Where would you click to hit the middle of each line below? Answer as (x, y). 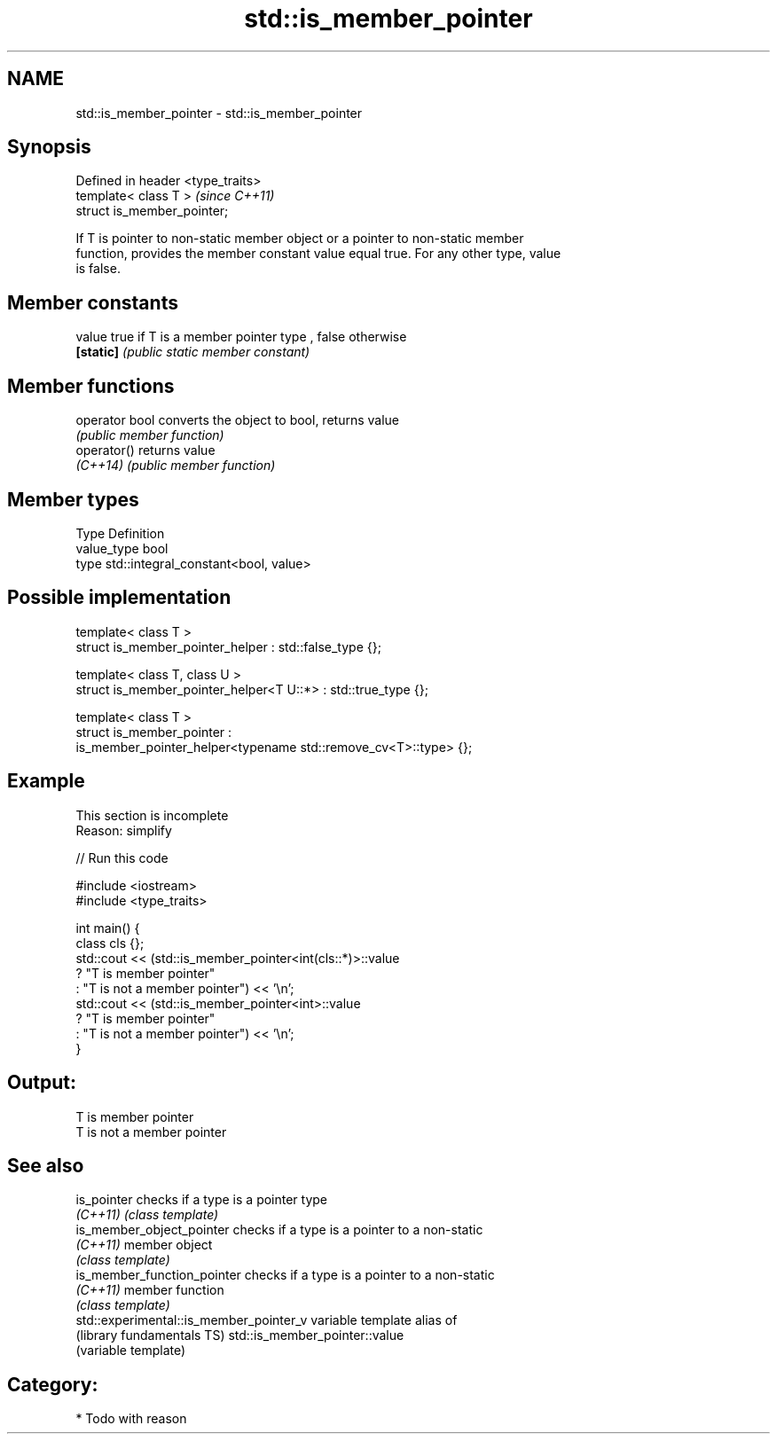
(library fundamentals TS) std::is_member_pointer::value (240, 1335)
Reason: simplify (124, 830)
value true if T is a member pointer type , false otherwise (241, 337)
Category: (53, 1384)
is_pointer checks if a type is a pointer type (202, 1200)
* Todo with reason (131, 1419)
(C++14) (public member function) (176, 466)
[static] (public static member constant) (193, 352)
